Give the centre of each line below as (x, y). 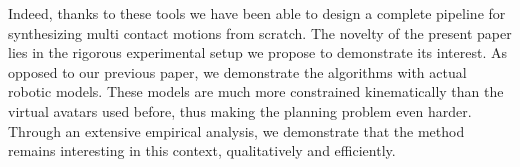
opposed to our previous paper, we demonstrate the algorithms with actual (237, 71)
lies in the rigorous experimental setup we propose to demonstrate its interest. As (257, 52)
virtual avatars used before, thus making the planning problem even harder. (240, 110)
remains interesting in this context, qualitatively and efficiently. (202, 150)
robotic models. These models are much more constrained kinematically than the (256, 91)
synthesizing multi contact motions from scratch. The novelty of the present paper (260, 32)
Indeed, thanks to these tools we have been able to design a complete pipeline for (257, 13)
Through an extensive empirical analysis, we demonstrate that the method (236, 130)
